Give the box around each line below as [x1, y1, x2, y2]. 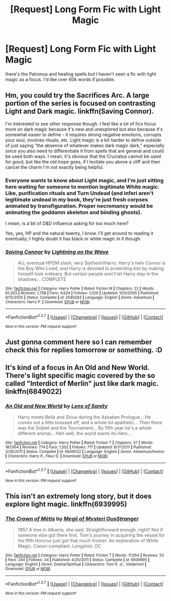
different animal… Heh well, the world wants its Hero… [17, 430, 131, 437]
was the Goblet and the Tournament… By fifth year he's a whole [17, 425, 152, 431]
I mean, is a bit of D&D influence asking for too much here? [5, 221, 129, 227]
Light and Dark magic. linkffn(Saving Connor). [5, 107, 154, 116]
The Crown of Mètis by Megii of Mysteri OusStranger [5, 515, 139, 522]
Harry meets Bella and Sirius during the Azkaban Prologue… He [17, 414, 151, 420]
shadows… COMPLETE [17, 276, 67, 282]
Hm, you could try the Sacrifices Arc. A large [5, 91, 150, 100]
